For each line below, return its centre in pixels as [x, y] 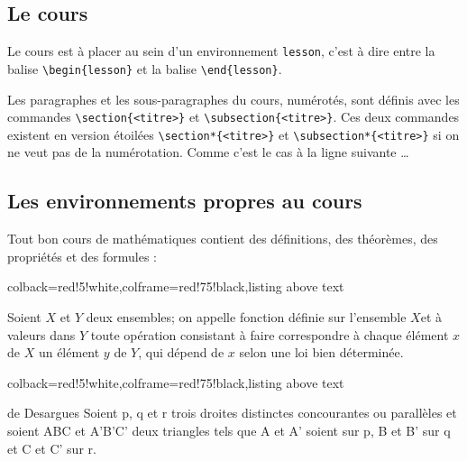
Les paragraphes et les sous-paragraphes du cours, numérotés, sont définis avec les [233, 99]
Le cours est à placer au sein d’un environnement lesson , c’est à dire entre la [221, 51]
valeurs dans [41, 334]
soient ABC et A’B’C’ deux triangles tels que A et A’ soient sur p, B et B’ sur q [229, 430]
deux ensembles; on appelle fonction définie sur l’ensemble [246, 317]
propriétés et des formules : [82, 256]
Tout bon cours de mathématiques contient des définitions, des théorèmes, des [223, 239]
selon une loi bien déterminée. [321, 352]
